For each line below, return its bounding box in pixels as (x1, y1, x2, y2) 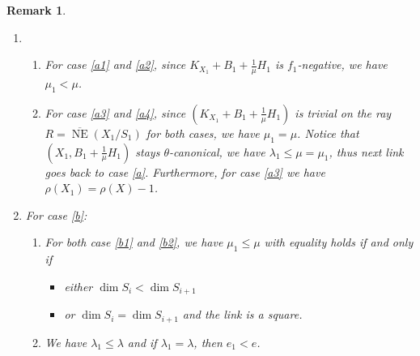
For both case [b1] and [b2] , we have (45, 234, 223, 251)
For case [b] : (25, 206, 87, 223)
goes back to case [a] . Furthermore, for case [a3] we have (45, 163, 325, 180)
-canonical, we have (168, 143, 265, 160)
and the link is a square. (182, 306, 303, 323)
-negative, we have (297, 56, 388, 73)
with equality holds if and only (264, 234, 414, 251)
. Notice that (297, 124, 359, 141)
